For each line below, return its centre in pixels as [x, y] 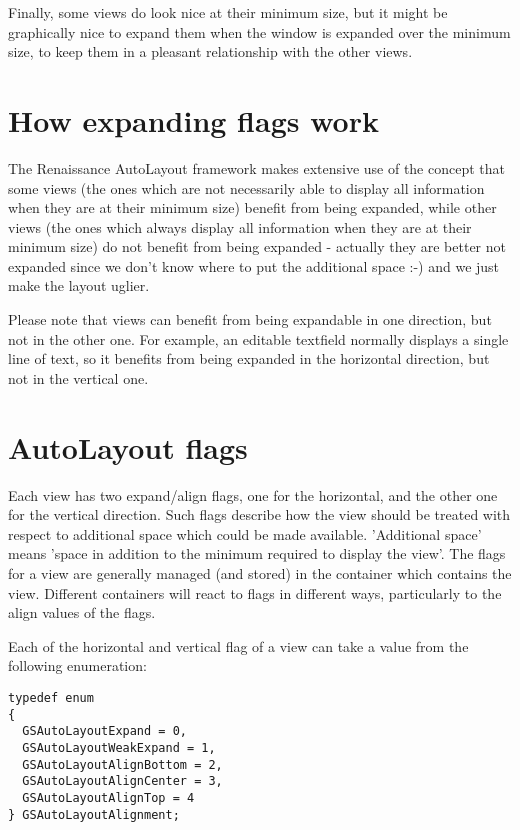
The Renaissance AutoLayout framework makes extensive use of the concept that [256, 167]
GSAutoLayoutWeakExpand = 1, [119, 747]
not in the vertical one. [78, 377]
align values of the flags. [82, 612]
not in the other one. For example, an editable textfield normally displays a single [258, 338]
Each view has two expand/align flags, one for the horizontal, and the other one [253, 494]
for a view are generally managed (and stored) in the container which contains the [260, 572]
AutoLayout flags [128, 446]
